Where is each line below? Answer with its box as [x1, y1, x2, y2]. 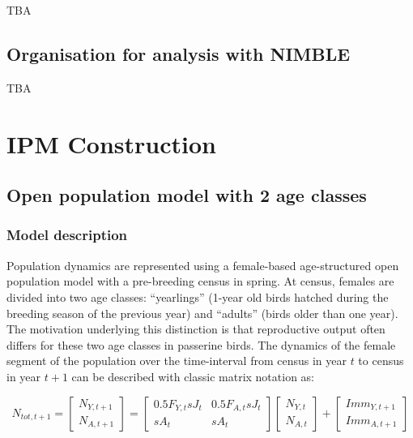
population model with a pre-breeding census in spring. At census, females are [6, 273, 394, 290]
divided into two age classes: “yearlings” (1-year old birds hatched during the [6, 288, 389, 305]
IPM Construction [6, 127, 216, 160]
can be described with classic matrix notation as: [71, 367, 315, 384]
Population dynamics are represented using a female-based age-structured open [6, 256, 399, 273]
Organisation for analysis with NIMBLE [6, 41, 351, 66]
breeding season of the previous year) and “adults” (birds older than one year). [6, 304, 398, 321]
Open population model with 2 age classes [6, 182, 367, 208]
